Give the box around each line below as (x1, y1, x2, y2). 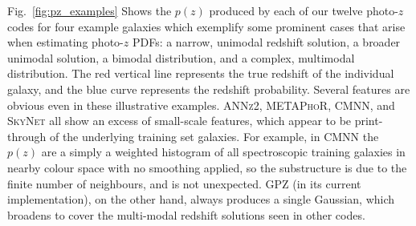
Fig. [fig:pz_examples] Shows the (7, 2, 172, 18)
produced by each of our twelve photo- (209, 2, 398, 18)
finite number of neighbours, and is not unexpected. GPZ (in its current (7, 175, 361, 192)
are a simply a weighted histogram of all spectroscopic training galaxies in (41, 143, 406, 160)
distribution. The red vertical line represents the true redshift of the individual (7, 65, 394, 82)
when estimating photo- (7, 34, 124, 50)
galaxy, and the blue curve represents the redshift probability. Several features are (7, 80, 410, 97)
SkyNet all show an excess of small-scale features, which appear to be (7, 112, 352, 129)
